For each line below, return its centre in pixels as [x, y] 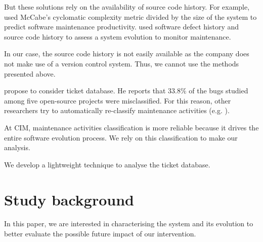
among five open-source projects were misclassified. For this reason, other [118, 100]
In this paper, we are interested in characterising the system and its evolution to [129, 223]
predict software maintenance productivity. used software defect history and [122, 27]
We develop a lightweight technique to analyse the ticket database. [107, 164]
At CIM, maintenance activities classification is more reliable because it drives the [131, 127]
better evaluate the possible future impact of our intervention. [100, 234]
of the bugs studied [218, 91]
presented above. [30, 73]
